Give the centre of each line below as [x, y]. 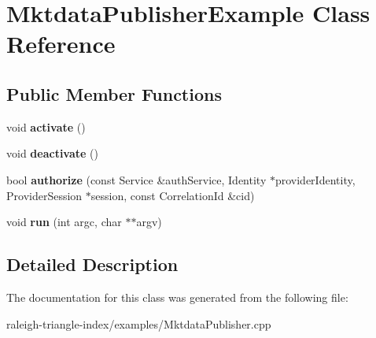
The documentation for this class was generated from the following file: [177, 297]
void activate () [46, 126]
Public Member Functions [114, 93]
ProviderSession [44, 195]
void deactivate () [52, 153]
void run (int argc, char [64, 222]
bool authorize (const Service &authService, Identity [136, 179]
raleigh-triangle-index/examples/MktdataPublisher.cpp [139, 323]
